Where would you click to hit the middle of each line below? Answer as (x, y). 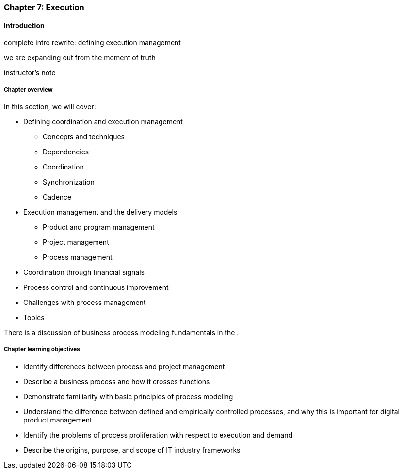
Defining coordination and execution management (103, 122)
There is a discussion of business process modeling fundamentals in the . (121, 332)
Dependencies (66, 152)
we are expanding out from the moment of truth (80, 58)
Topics (34, 317)
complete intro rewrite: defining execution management (92, 43)
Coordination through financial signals (84, 272)
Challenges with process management (85, 302)
